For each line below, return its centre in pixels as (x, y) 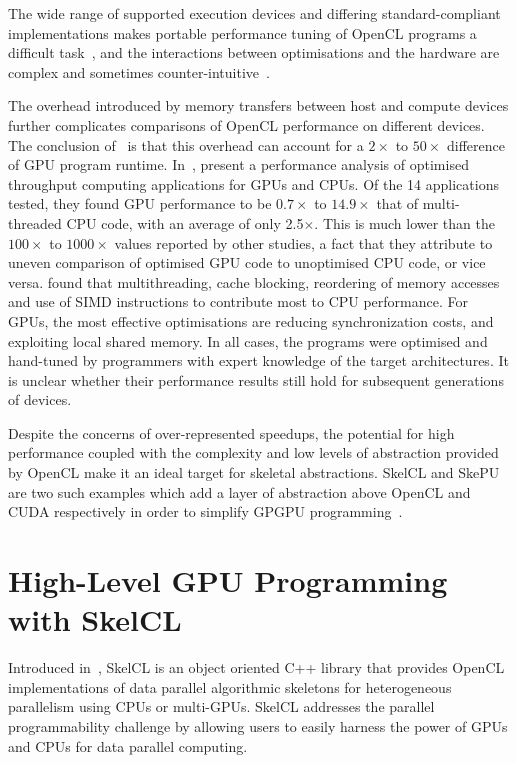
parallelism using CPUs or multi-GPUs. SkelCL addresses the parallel (221, 706)
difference (475, 144)
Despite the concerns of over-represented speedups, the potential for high (231, 432)
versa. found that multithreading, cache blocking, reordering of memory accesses (254, 281)
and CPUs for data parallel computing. (128, 745)
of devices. (40, 399)
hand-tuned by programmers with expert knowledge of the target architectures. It (258, 360)
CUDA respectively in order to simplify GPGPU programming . (205, 511)
